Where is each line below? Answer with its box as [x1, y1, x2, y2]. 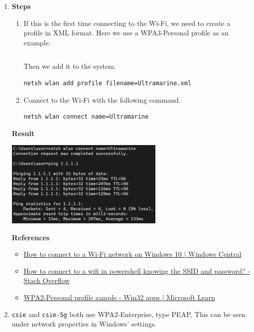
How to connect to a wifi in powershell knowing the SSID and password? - [23, 265, 250, 276]
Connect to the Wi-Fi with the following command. [23, 94, 181, 105]
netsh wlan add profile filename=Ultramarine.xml [23, 79, 192, 87]
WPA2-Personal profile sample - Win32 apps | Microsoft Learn [23, 292, 215, 302]
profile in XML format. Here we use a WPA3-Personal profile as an [23, 27, 229, 38]
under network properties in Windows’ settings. [11, 319, 157, 329]
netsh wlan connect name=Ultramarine [23, 113, 149, 121]
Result [11, 128, 35, 138]
